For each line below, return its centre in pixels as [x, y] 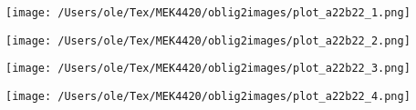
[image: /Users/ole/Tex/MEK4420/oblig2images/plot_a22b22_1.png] [208, 13]
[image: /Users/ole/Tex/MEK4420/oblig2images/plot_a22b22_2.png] [208, 40]
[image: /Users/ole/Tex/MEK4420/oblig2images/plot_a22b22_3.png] [208, 69]
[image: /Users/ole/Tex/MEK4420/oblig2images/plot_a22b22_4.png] [208, 96]
